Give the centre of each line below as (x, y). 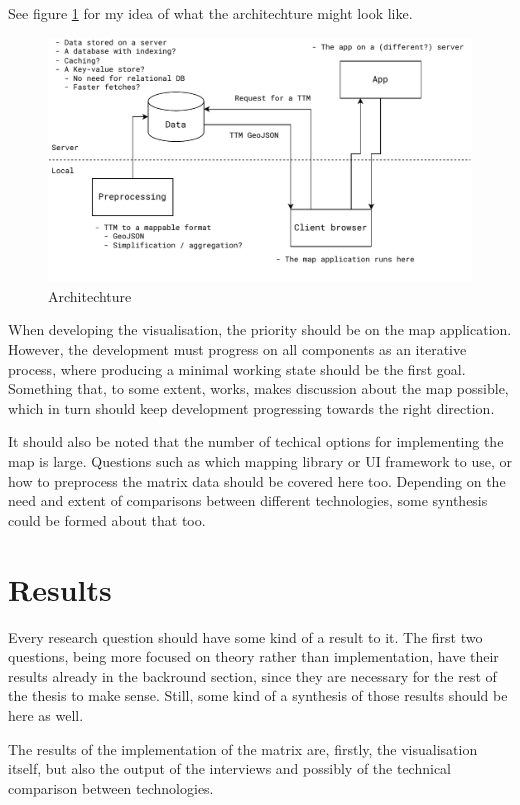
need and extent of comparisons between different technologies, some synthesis (248, 500)
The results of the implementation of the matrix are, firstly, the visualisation (243, 748)
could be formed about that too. (107, 519)
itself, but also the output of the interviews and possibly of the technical (230, 768)
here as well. (46, 714)
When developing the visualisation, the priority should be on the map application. (260, 329)
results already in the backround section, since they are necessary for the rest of (252, 675)
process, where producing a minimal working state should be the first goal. (237, 368)
